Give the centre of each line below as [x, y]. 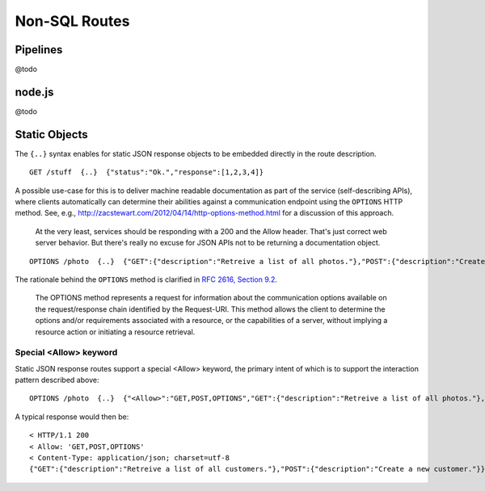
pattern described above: [57, 380]
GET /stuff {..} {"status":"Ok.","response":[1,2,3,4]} [147, 172]
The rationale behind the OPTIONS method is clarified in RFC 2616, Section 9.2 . [146, 279]
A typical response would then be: [72, 417]
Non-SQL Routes [72, 21]
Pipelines [39, 50]
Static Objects [51, 134]
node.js [34, 92]
